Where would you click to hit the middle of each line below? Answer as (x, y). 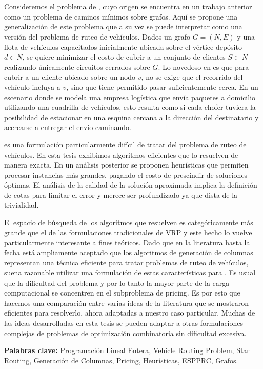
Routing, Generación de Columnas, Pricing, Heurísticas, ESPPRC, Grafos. (121, 360)
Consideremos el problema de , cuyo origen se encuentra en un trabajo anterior (128, 6)
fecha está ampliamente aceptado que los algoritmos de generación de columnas (129, 252)
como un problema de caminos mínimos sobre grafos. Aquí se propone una (121, 16)
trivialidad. (22, 205)
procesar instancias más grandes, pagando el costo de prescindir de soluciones (126, 174)
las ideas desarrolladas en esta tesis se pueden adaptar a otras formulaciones (124, 323)
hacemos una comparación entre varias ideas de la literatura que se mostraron (127, 302)
